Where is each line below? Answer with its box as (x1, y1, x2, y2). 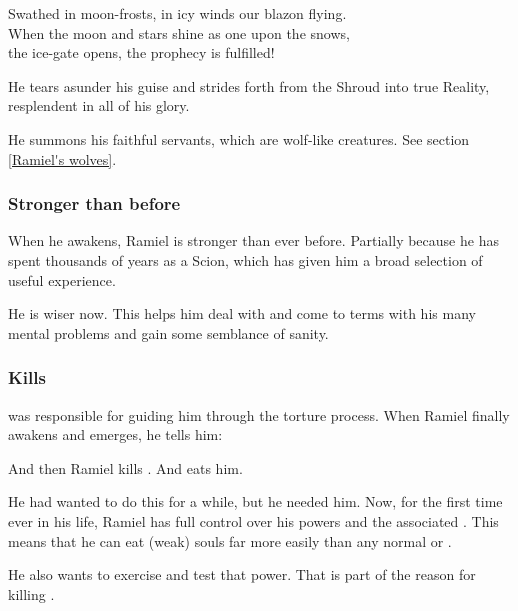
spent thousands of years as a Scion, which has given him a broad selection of (8, 249, 483, 270)
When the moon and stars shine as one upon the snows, (8, 22, 350, 43)
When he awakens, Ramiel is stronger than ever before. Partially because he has (8, 230, 499, 251)
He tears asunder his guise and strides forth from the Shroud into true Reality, (8, 75, 490, 96)
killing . (8, 583, 55, 604)
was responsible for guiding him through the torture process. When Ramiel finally (8, 404, 510, 425)
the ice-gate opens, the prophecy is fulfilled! (8, 42, 275, 63)
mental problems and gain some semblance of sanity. (8, 322, 329, 343)
